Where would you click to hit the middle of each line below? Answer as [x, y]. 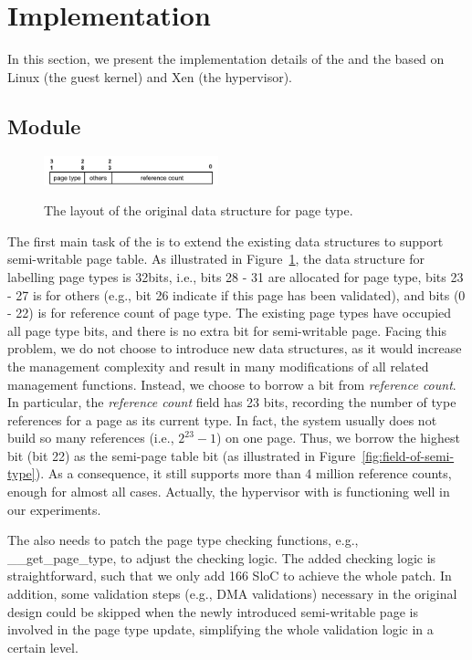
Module [44, 126]
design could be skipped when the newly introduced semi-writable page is [213, 611]
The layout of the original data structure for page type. [199, 210]
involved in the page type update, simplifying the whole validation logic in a [220, 629]
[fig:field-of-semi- [408, 455]
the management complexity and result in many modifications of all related [218, 366]
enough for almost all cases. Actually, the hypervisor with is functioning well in [229, 492]
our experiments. [54, 509]
